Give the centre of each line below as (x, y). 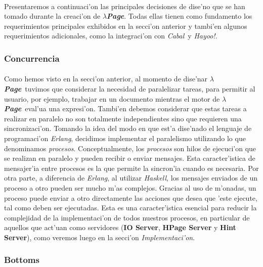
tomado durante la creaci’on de (52, 16)
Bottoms (22, 260)
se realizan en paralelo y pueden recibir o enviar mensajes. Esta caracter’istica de (130, 158)
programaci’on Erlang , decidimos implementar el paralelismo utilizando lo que (125, 138)
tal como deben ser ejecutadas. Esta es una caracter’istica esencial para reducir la (130, 208)
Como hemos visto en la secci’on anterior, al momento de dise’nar (106, 79)
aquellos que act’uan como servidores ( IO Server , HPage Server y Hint (120, 227)
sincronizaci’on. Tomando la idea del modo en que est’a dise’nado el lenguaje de (128, 128)
